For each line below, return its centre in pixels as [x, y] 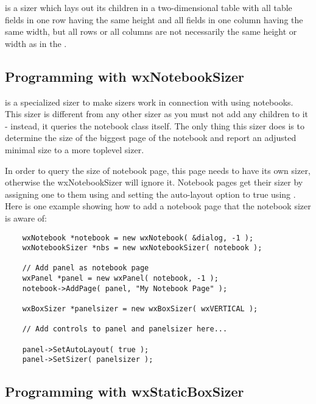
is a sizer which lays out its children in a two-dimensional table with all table [149, 7]
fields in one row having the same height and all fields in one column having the [154, 19]
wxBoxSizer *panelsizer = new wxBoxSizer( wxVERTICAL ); [140, 309]
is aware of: [26, 218]
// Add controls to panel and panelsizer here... [125, 329]
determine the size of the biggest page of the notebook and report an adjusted [151, 138]
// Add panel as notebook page [86, 268]
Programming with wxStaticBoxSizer [125, 391]
